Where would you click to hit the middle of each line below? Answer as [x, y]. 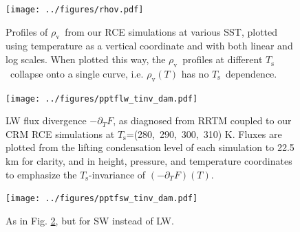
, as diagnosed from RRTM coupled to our [202, 120]
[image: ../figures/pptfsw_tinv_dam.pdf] [102, 199]
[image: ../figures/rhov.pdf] [75, 10]
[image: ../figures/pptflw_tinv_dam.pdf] [102, 98]
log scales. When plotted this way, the [86, 59]
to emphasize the [41, 174]
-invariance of [117, 174]
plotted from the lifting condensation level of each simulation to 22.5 [150, 147]
